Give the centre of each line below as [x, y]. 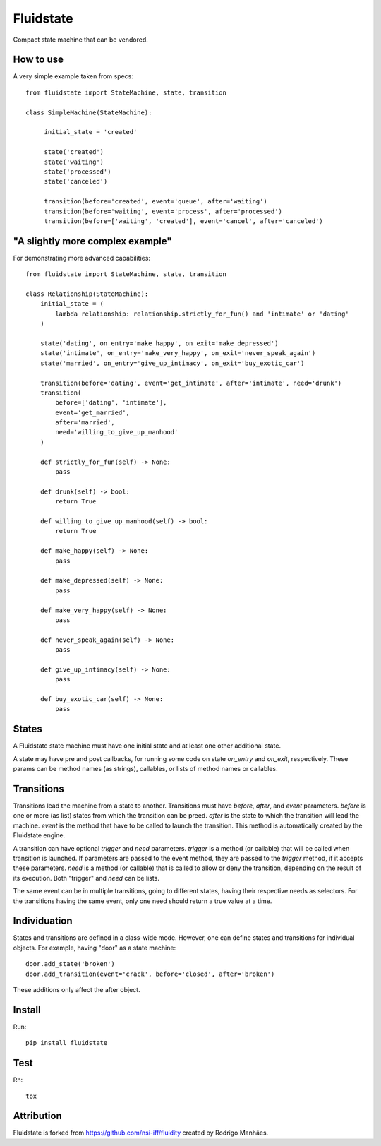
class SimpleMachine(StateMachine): [89, 112]
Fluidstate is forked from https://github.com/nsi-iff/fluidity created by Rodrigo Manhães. [141, 1133]
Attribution [38, 1116]
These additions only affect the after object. [77, 989]
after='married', [85, 423]
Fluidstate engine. [39, 835]
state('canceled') [76, 181]
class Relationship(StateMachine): [87, 294]
